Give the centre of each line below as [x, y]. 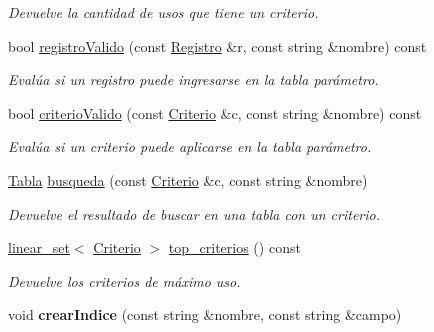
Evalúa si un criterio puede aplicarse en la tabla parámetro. [190, 146]
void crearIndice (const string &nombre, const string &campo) [205, 314]
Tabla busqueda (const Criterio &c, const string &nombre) [188, 179]
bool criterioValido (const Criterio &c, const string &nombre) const [215, 112]
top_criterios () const [234, 247]
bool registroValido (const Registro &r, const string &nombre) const [217, 45]
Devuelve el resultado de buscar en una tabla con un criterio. [194, 213]
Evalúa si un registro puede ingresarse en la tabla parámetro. [193, 79]
